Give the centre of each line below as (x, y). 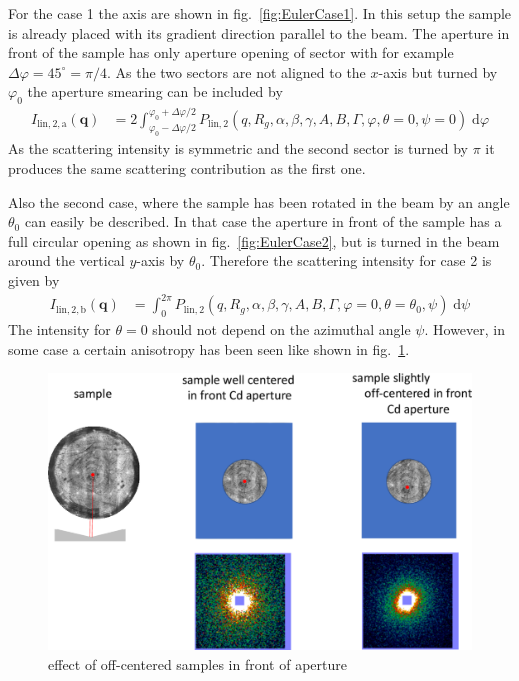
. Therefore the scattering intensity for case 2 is (346, 260)
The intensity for (59, 328)
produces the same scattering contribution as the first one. (187, 168)
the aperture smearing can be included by (155, 91)
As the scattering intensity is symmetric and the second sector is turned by (238, 148)
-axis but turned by (438, 71)
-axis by (160, 260)
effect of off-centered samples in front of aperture (197, 663)
